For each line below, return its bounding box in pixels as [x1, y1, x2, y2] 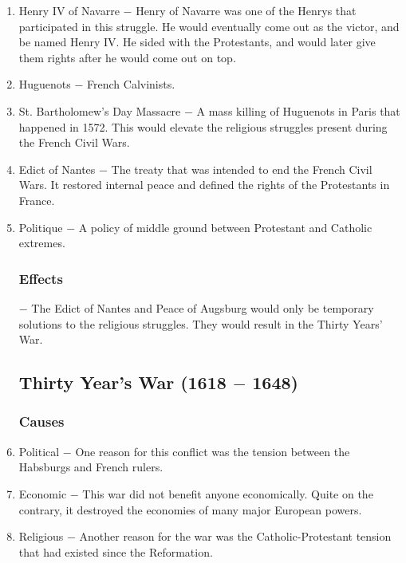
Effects [18, 268, 63, 288]
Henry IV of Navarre [18, 2, 120, 18]
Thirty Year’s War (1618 [18, 370, 227, 395]
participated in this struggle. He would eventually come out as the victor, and [18, 18, 400, 34]
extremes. [18, 234, 65, 251]
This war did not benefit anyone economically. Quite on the [82, 485, 373, 502]
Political [18, 443, 60, 459]
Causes [18, 411, 65, 431]
